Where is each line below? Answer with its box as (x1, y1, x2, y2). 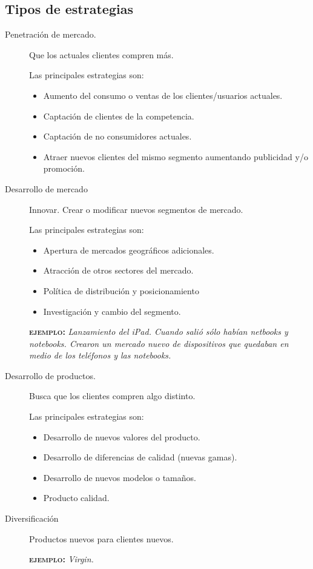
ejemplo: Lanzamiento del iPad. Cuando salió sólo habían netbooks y (29, 325, 288, 338)
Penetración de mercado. (5, 28, 96, 41)
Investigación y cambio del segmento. (43, 305, 181, 317)
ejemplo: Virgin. (29, 553, 94, 565)
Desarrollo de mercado (5, 182, 88, 195)
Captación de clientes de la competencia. (43, 109, 194, 122)
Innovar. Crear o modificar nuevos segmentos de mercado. (29, 203, 243, 215)
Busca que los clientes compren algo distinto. (29, 389, 196, 402)
